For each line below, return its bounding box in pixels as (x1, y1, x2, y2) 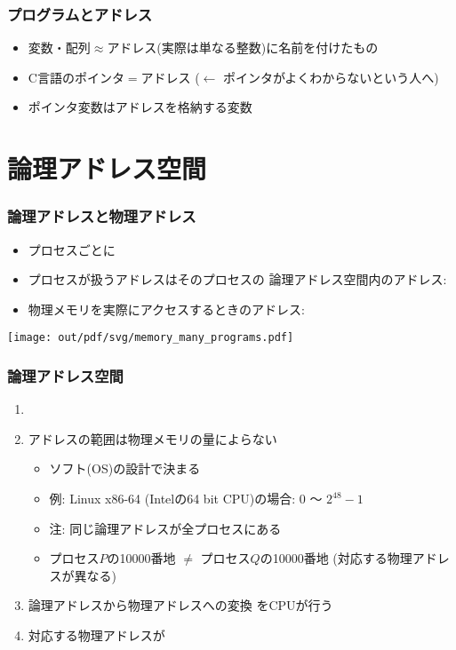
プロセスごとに (28, 240, 116, 258)
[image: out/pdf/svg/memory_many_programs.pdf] (7, 331, 294, 345)
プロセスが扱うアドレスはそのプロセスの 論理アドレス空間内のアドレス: (28, 270, 447, 289)
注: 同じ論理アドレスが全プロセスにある (49, 519, 282, 537)
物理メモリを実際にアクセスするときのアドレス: (28, 299, 305, 318)
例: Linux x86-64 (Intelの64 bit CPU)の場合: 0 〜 (49, 489, 323, 508)
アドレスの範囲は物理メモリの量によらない (28, 429, 277, 448)
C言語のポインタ (28, 67, 124, 86)
